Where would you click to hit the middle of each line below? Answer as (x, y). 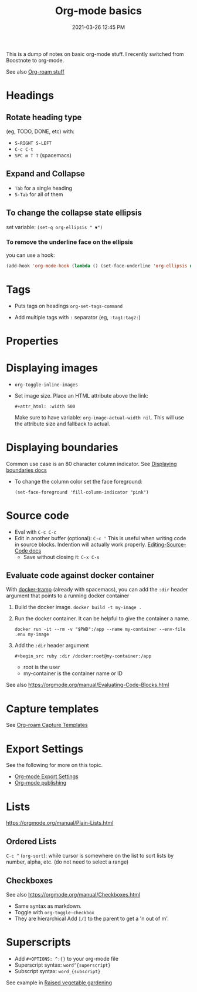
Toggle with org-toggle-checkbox (55, 912)
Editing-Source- (167, 544)
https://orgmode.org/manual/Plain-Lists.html (60, 823)
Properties (32, 341)
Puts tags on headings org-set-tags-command (69, 306)
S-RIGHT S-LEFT (33, 143)
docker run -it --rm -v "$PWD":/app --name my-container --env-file (100, 629)
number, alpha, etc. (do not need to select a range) (67, 862)
